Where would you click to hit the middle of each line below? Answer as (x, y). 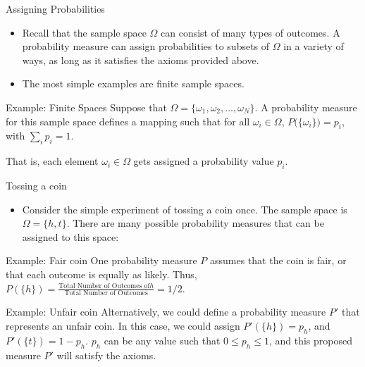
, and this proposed (310, 340)
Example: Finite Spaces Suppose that (86, 107)
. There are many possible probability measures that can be (195, 223)
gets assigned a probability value (204, 161)
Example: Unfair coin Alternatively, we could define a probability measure (166, 312)
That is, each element (52, 161)
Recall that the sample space (84, 32)
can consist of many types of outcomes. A (250, 32)
